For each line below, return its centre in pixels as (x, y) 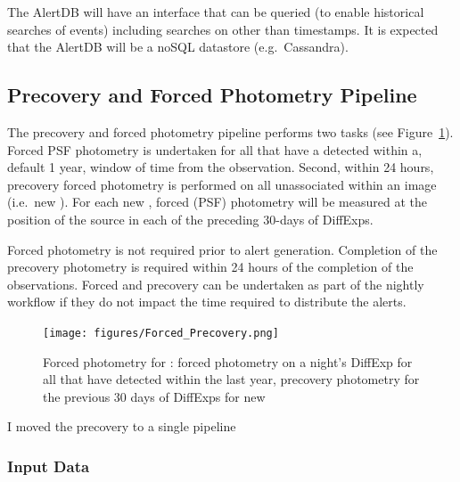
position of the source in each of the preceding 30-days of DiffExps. (190, 219)
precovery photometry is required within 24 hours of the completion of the (210, 267)
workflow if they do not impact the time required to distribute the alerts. (207, 302)
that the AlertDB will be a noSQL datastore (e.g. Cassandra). (178, 47)
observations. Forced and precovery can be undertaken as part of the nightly (216, 284)
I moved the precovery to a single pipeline (122, 426)
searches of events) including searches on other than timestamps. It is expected (223, 29)
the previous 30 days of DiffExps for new (154, 396)
